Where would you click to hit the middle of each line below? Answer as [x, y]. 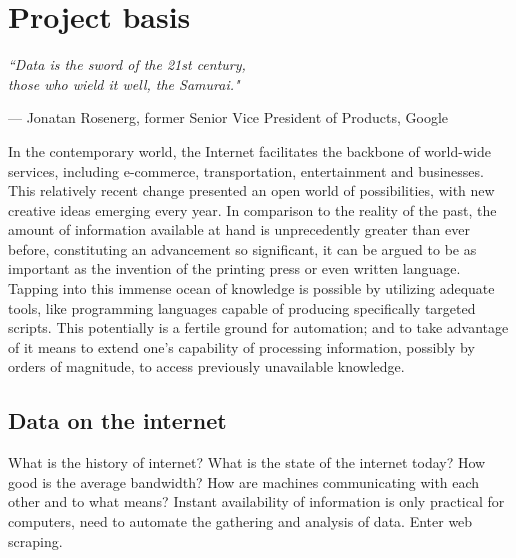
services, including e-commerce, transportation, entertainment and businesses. [246, 170]
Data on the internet [117, 420]
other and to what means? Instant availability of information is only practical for [256, 501]
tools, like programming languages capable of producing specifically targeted [242, 307]
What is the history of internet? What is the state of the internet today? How [247, 462]
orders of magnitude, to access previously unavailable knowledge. [206, 366]
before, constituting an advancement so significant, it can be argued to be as [242, 248]
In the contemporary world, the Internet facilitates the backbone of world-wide [249, 150]
